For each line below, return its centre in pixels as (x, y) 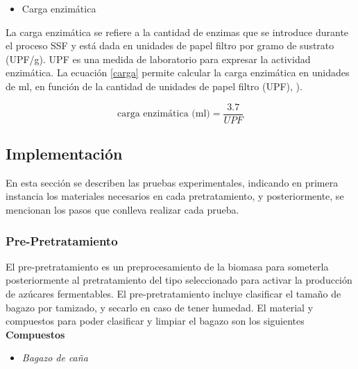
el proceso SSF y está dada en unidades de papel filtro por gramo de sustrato (170, 45)
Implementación (64, 154)
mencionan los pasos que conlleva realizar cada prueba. (122, 210)
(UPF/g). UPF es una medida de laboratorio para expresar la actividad (158, 59)
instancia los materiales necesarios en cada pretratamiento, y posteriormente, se (175, 196)
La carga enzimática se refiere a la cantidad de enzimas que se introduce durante (177, 32)
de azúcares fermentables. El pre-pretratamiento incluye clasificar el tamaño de (173, 294)
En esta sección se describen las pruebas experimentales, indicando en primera (172, 182)
